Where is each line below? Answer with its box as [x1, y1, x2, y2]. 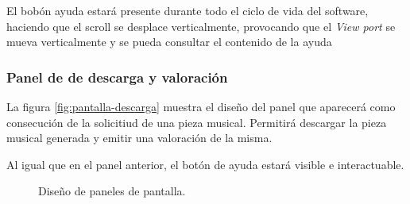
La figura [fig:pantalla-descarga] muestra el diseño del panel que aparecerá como [6, 98, 396, 114]
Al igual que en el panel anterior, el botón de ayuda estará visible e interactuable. [6, 156, 404, 172]
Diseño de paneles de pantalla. [38, 183, 186, 199]
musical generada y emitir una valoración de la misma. [6, 129, 273, 146]
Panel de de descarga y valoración [6, 67, 228, 87]
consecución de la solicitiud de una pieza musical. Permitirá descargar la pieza [6, 114, 387, 130]
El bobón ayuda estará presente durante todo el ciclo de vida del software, [6, 2, 369, 18]
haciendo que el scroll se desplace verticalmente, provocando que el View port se [6, 17, 396, 34]
